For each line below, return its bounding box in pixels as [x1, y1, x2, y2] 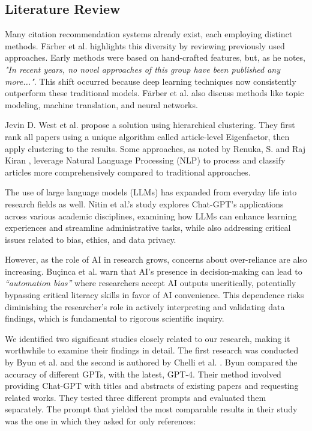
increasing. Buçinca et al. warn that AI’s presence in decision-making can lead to [5, 264, 302, 277]
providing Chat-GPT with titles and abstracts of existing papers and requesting [5, 379, 299, 392]
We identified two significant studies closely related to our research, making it [5, 332, 290, 344]
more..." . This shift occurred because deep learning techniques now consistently [5, 75, 296, 87]
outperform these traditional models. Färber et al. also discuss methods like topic [5, 87, 304, 99]
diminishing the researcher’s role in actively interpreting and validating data [5, 300, 285, 313]
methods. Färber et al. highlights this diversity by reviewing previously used [5, 39, 285, 52]
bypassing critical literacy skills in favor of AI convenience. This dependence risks [5, 289, 304, 301]
